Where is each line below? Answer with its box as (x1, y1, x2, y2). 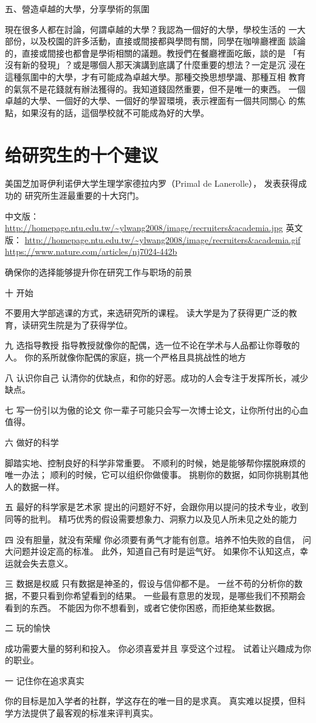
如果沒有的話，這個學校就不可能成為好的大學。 (21, 106, 209, 119)
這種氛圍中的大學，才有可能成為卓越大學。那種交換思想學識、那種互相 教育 (5, 70, 306, 83)
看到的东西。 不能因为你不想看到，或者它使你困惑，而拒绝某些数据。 (5, 601, 280, 614)
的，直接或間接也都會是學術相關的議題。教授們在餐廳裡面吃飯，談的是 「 (5, 46, 297, 59)
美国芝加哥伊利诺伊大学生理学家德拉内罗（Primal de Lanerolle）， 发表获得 (5, 177, 298, 190)
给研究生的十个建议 (5, 142, 159, 167)
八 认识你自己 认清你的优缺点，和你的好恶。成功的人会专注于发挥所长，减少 (5, 371, 309, 384)
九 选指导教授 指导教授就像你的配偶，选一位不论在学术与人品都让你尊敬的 (5, 339, 300, 351)
